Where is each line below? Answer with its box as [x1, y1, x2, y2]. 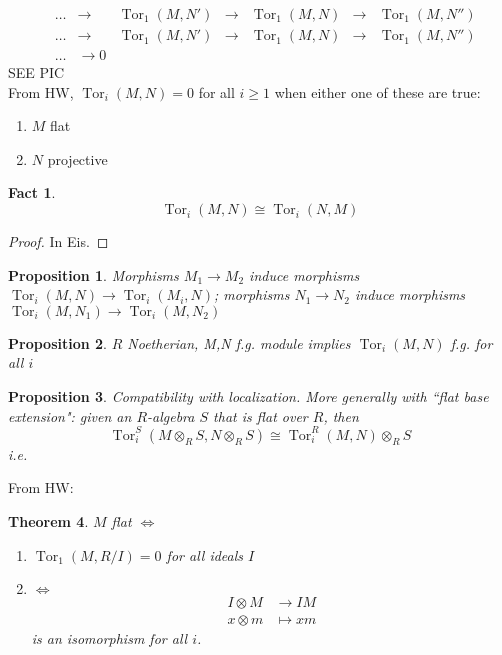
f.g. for [450, 332, 493, 353]
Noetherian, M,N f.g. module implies [127, 332, 351, 353]
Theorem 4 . [8, 510, 89, 531]
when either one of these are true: [274, 81, 481, 102]
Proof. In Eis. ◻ [8, 231, 109, 252]
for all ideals [166, 544, 244, 565]
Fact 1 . [8, 182, 56, 203]
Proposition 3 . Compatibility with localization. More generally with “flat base [8, 386, 489, 407]
